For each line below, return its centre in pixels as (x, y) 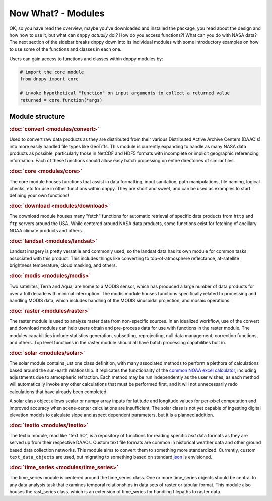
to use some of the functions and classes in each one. (65, 49)
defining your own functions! (39, 196)
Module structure (37, 116)
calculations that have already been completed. (58, 392)
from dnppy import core (49, 79)
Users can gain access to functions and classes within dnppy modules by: (86, 59)
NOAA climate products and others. (46, 231)
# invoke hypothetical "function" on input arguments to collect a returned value (125, 93)
